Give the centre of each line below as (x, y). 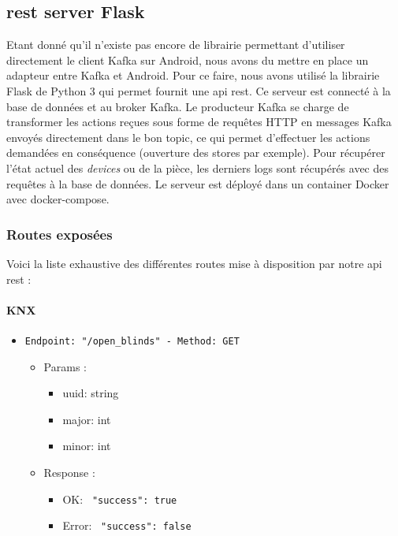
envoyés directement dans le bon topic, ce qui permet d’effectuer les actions (188, 137)
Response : (69, 472)
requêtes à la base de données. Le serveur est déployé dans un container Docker (198, 183)
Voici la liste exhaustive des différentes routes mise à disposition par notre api (194, 263)
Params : (65, 366)
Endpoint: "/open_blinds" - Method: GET (132, 341)
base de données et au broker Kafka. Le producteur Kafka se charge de (178, 106)
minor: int (87, 446)
